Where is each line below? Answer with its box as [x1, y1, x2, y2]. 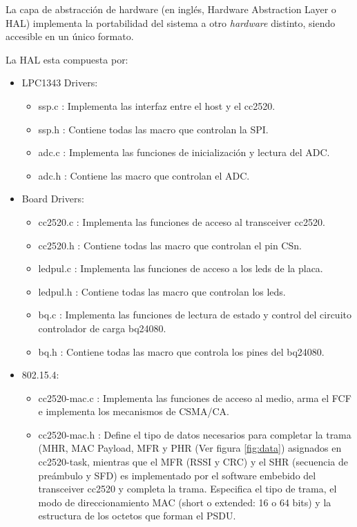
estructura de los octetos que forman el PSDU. [38, 508, 236, 523]
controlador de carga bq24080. [38, 320, 166, 335]
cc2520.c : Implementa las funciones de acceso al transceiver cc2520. [38, 214, 325, 229]
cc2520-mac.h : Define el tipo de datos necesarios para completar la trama [38, 427, 351, 441]
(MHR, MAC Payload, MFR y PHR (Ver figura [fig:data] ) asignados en [38, 441, 342, 455]
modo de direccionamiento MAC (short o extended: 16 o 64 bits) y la [38, 495, 331, 509]
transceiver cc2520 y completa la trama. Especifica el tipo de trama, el [38, 481, 337, 496]
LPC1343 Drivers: [21, 75, 98, 90]
